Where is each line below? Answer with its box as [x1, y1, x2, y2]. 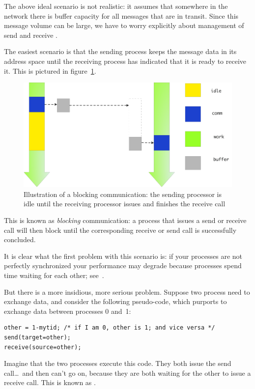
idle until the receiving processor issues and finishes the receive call [24, 198, 226, 209]
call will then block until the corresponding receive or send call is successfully [4, 224, 237, 235]
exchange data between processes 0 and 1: [4, 306, 131, 316]
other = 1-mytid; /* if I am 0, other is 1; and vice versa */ [4, 324, 215, 332]
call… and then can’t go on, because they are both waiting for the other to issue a [4, 367, 251, 378]
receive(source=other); [4, 343, 82, 351]
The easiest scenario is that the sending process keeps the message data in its [4, 46, 237, 56]
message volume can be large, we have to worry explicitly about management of [4, 20, 244, 30]
